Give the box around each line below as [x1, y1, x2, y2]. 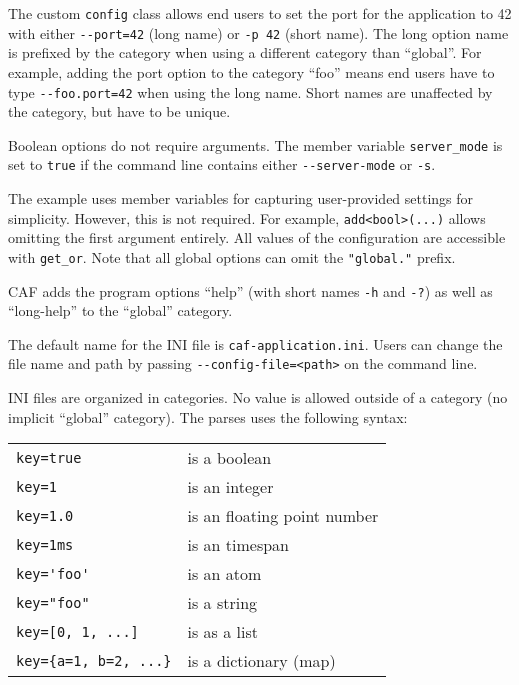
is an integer [187, 475, 274, 499]
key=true [16, 449, 82, 466]
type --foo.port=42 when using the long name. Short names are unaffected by [8, 81, 493, 102]
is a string [187, 591, 258, 615]
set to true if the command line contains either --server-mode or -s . [8, 154, 436, 175]
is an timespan [187, 533, 290, 557]
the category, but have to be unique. [8, 101, 231, 122]
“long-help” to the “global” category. [8, 300, 233, 321]
